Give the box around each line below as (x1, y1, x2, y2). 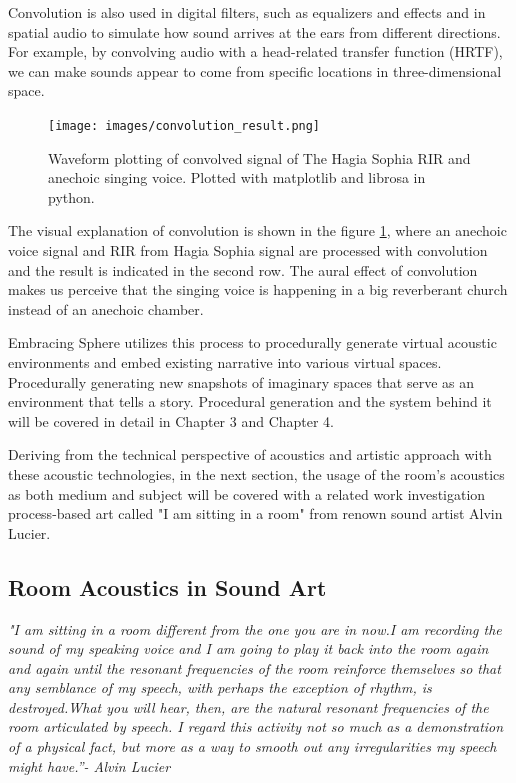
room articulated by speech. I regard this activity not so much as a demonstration (8, 716, 504, 737)
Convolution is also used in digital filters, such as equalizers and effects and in (8, 2, 486, 22)
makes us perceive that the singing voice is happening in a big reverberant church (8, 279, 508, 300)
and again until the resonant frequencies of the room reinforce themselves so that (8, 657, 501, 678)
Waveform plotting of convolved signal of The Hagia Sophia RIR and (48, 147, 471, 168)
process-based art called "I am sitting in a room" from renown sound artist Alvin (8, 503, 503, 524)
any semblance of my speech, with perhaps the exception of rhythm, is (8, 677, 432, 698)
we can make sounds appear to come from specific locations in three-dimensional (8, 60, 502, 81)
